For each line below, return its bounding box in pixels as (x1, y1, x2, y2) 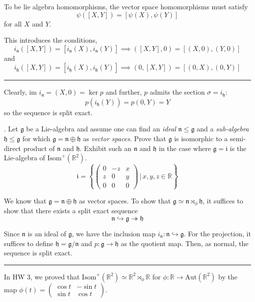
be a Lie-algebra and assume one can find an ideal (26, 124, 176, 134)
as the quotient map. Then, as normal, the (121, 238, 249, 248)
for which (22, 133, 51, 144)
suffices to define (4, 238, 53, 248)
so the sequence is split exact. (4, 107, 93, 117)
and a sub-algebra (197, 124, 249, 134)
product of (23, 143, 55, 153)
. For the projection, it (183, 228, 251, 238)
